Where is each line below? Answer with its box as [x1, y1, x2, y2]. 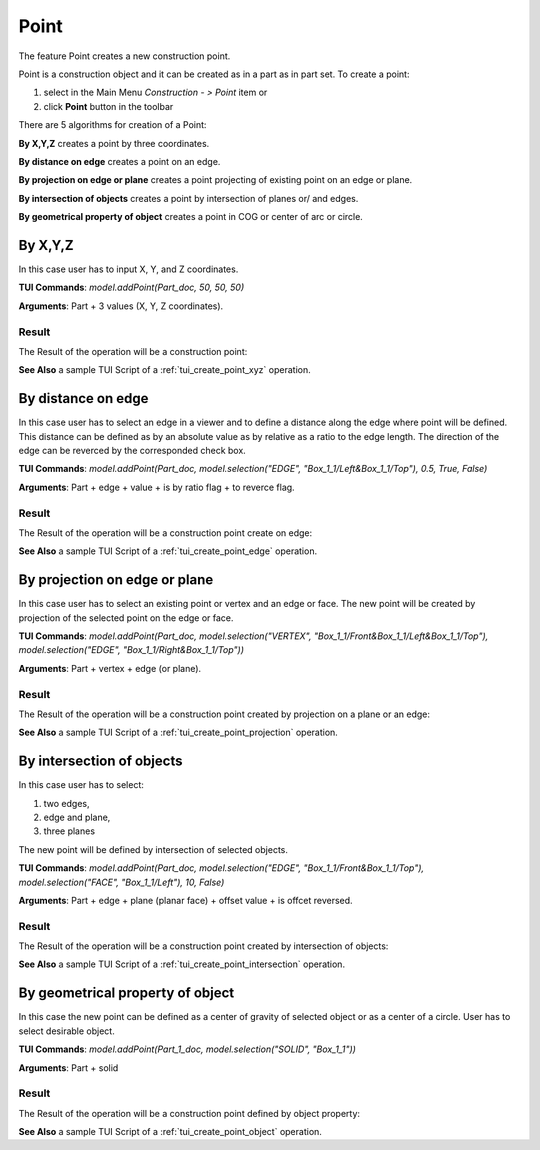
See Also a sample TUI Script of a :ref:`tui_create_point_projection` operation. [18, 726, 339, 739]
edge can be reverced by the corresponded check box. [18, 444, 247, 456]
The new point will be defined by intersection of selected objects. [18, 843, 289, 855]
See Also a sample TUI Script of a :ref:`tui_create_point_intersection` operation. [18, 958, 345, 970]
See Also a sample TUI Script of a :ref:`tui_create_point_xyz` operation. [18, 364, 311, 376]
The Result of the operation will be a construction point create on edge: [18, 526, 313, 539]
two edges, [43, 797, 90, 809]
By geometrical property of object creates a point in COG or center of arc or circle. [18, 211, 364, 223]
